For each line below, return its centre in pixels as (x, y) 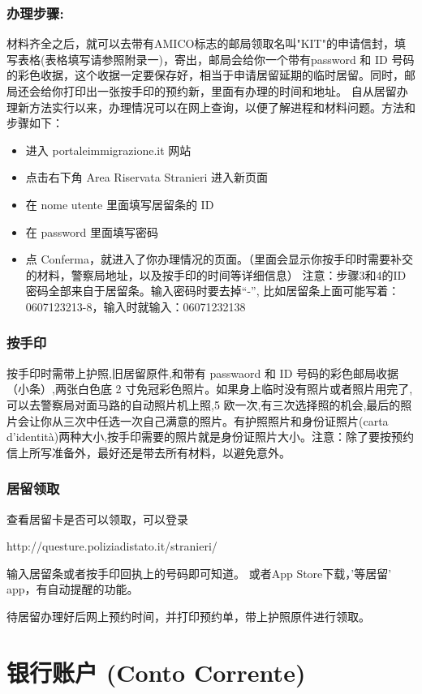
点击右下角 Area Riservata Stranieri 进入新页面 (147, 177)
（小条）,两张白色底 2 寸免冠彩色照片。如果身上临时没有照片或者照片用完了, (210, 389)
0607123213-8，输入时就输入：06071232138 (136, 306)
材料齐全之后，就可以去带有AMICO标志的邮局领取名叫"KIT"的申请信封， (200, 43)
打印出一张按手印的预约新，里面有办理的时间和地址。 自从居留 (230, 91)
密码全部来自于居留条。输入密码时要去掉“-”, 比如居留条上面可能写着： (213, 291)
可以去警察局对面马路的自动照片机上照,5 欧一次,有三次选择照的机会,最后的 (204, 404)
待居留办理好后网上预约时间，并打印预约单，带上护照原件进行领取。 (188, 616)
